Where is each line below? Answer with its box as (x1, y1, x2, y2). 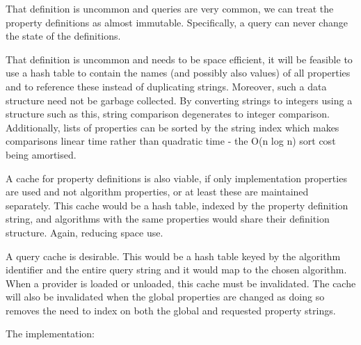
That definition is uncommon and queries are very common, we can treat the (6, 1, 334, 15)
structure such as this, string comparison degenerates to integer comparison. (6, 106, 330, 121)
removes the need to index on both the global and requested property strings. (6, 303, 336, 317)
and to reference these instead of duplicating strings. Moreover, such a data (6, 79, 327, 93)
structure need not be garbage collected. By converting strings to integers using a (6, 93, 353, 107)
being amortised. (6, 147, 77, 161)
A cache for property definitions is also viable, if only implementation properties (6, 170, 347, 185)
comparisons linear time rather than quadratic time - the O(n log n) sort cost (6, 134, 336, 148)
